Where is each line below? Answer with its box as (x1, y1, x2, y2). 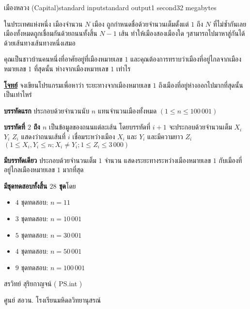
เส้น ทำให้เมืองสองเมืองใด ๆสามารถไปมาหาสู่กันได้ (119, 28, 245, 38)
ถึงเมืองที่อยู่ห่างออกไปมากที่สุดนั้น (158, 80, 243, 90)
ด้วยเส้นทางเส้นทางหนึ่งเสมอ (4, 37, 76, 48)
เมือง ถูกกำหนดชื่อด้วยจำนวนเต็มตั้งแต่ (92, 18, 189, 29)
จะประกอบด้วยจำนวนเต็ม (169, 122, 232, 132)
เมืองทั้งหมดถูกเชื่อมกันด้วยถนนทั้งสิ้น (4, 28, 97, 38)
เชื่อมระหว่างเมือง (72, 131, 115, 141)
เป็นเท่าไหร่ (4, 89, 32, 99)
